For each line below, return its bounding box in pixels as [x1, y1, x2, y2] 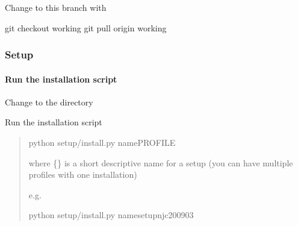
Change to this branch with [5, 1, 107, 13]
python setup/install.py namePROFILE [28, 136, 176, 149]
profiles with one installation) [28, 168, 137, 181]
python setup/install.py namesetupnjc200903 [28, 209, 194, 221]
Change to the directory [5, 95, 93, 108]
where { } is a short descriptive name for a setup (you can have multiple [28, 156, 293, 169]
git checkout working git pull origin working [5, 21, 167, 34]
